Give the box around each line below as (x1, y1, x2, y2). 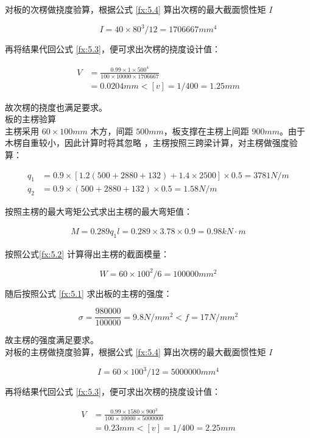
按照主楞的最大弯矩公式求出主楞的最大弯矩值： (5, 205, 192, 218)
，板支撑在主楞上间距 (163, 124, 249, 137)
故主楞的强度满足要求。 (5, 333, 99, 346)
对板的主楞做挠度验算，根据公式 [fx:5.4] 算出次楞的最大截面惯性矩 (5, 346, 266, 358)
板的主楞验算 (5, 113, 56, 125)
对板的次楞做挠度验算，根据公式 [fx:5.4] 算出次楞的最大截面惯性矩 (5, 3, 266, 15)
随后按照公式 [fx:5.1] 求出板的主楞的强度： (5, 287, 172, 299)
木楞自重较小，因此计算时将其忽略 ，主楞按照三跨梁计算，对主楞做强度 (5, 136, 289, 149)
